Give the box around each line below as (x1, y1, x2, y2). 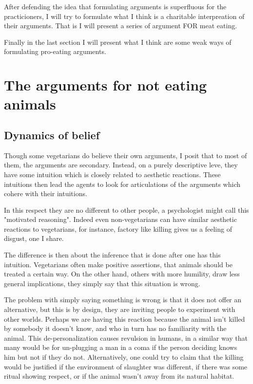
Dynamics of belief (4, 127, 100, 142)
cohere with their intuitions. (4, 188, 87, 199)
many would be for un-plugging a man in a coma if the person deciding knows (4, 342, 237, 352)
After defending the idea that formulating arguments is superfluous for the (4, 1, 227, 11)
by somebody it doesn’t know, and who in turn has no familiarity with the (4, 323, 227, 333)
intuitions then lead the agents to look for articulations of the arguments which (4, 179, 241, 189)
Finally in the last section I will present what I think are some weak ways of (4, 37, 232, 47)
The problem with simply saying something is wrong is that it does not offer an (4, 294, 242, 305)
